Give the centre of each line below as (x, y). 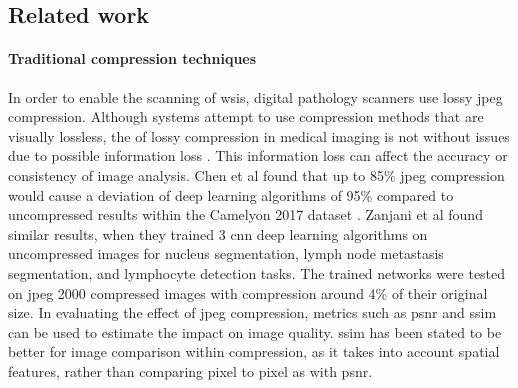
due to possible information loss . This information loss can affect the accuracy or (258, 155)
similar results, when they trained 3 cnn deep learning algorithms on (218, 233)
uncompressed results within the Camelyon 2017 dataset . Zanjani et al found (245, 214)
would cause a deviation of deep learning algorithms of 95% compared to (231, 194)
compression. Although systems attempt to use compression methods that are (246, 116)
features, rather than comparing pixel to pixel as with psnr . (190, 370)
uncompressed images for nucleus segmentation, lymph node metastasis (226, 253)
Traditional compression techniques (132, 58)
